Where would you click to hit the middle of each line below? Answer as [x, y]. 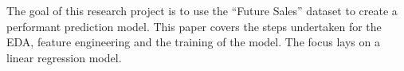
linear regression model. [64, 57]
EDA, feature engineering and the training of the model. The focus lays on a [193, 42]
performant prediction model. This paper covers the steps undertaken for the [194, 26]
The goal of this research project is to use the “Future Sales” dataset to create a [202, 10]
